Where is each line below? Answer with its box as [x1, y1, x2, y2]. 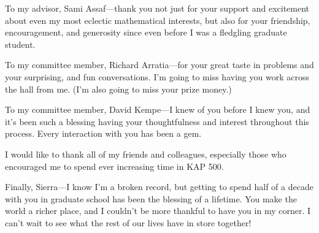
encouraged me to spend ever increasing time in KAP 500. [5, 159, 224, 172]
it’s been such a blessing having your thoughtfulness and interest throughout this [5, 115, 309, 128]
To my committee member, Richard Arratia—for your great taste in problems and [5, 58, 314, 71]
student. [5, 37, 36, 50]
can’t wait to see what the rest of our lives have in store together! [5, 216, 252, 229]
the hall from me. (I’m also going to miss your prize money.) [5, 82, 232, 95]
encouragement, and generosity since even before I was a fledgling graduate [5, 26, 287, 39]
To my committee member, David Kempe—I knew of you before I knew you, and [5, 103, 310, 116]
